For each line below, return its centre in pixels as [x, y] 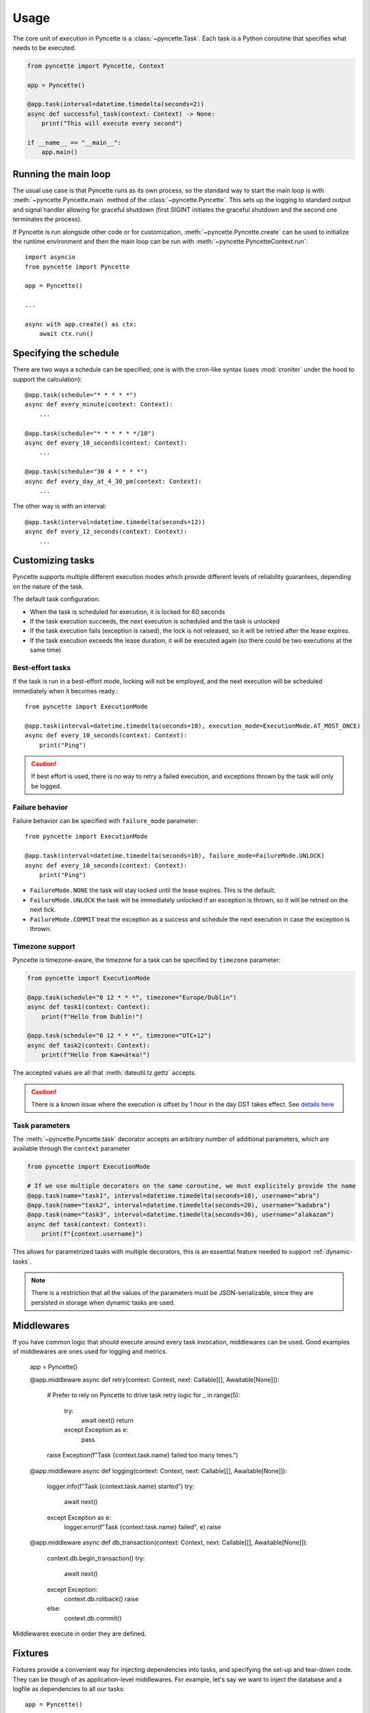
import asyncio [50, 257]
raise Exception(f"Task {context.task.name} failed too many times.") [143, 1455]
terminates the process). [47, 219]
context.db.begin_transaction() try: [96, 1558]
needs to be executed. [44, 47]
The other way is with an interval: [60, 506]
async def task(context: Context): [87, 1224]
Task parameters [41, 1125]
